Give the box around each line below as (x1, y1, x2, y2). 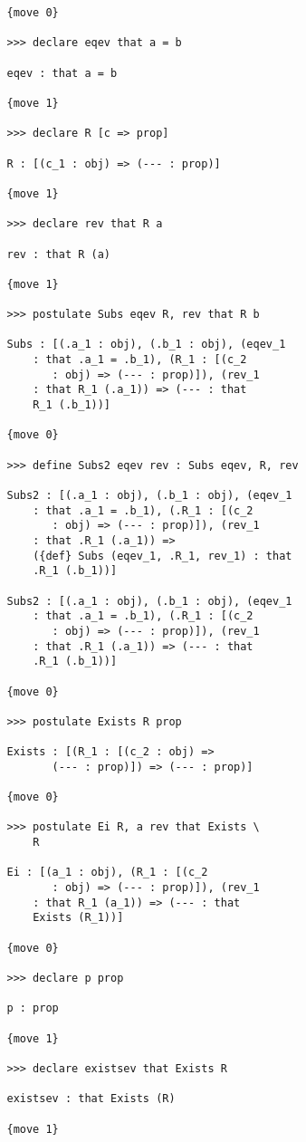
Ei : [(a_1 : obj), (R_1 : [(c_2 (6, 866, 208, 879)
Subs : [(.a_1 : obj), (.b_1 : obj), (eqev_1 (6, 338, 286, 351)
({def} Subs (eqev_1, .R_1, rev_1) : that (33, 549, 292, 562)
